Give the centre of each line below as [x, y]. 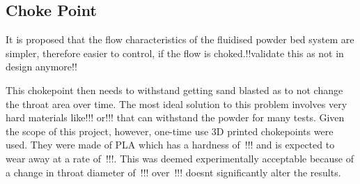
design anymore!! [41, 67]
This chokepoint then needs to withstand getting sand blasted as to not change [174, 90]
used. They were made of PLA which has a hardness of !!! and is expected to [170, 145]
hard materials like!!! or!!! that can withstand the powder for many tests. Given [175, 117]
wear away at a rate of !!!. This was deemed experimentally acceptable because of [180, 158]
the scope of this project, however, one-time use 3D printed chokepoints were [170, 131]
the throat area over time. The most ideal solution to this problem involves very [177, 103]
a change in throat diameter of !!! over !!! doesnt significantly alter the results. [173, 172]
